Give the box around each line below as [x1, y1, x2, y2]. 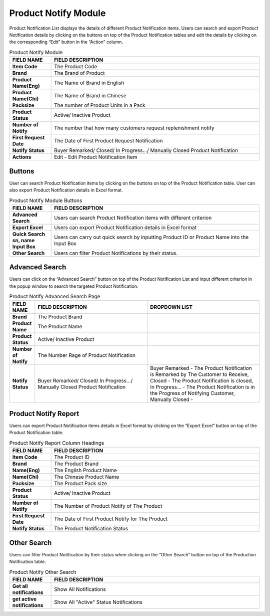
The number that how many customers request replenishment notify [54, 124, 214, 131]
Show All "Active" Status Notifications [54, 598, 142, 605]
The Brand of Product [54, 70, 105, 77]
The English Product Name [54, 467, 117, 474]
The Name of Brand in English [54, 79, 124, 86]
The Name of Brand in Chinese [54, 92, 127, 99]
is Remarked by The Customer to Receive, [150, 371, 249, 378]
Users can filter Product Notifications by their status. [54, 250, 178, 257]
